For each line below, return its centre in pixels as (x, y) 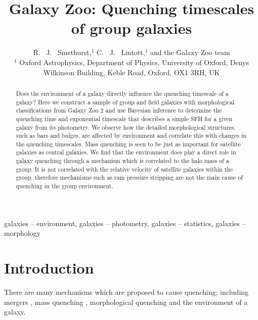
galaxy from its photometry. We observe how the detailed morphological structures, (126, 127)
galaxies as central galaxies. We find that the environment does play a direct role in (126, 152)
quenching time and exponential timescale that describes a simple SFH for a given (124, 118)
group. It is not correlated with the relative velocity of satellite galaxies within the (124, 169)
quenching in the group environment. (64, 186)
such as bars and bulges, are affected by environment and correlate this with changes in (131, 136)
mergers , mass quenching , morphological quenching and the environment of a (126, 302)
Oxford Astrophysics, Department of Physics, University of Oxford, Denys (134, 62)
